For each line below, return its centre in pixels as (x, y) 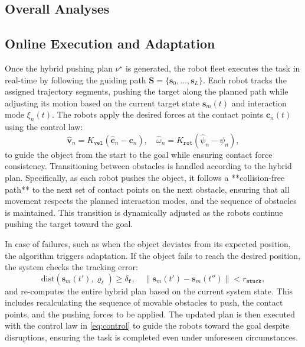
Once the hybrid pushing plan (59, 68)
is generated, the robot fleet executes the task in (213, 68)
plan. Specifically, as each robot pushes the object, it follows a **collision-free (145, 177)
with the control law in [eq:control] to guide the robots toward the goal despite (147, 325)
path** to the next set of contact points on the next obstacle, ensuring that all (147, 189)
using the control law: (44, 127)
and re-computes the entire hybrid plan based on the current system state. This (149, 291)
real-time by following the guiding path (76, 80)
